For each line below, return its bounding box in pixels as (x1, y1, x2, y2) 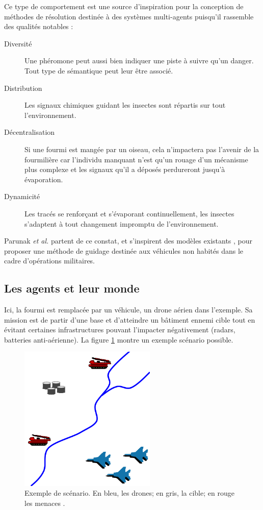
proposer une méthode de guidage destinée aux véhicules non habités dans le (4, 245, 244, 256)
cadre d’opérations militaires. (4, 255, 95, 266)
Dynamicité (4, 191, 40, 202)
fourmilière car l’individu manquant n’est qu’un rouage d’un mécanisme (24, 154, 248, 164)
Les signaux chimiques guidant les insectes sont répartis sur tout (24, 100, 226, 110)
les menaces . (24, 497, 65, 508)
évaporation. (24, 174, 63, 184)
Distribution (4, 82, 42, 93)
